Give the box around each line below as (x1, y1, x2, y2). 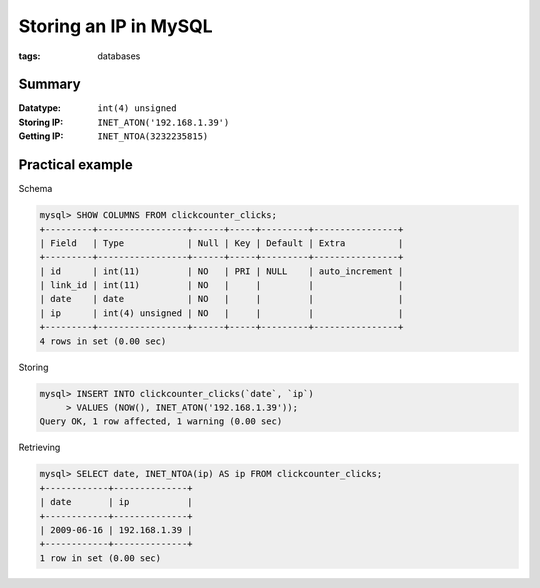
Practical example (18, 156, 134, 174)
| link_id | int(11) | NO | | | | (39, 280, 404, 291)
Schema (18, 183, 53, 195)
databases (97, 50, 141, 62)
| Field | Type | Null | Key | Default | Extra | (39, 237, 404, 249)
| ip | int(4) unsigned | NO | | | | (39, 307, 404, 319)
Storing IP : (18, 116, 64, 128)
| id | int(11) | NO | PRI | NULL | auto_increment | (39, 265, 404, 277)
